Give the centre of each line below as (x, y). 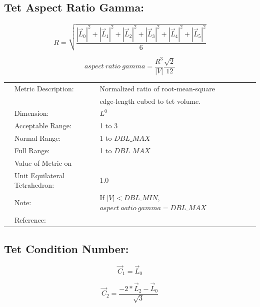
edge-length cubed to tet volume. (150, 101)
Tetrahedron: (34, 185)
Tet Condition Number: (66, 248)
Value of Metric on (43, 162)
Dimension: (32, 113)
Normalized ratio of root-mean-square (157, 88)
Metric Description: (44, 88)
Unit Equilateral (39, 175)
